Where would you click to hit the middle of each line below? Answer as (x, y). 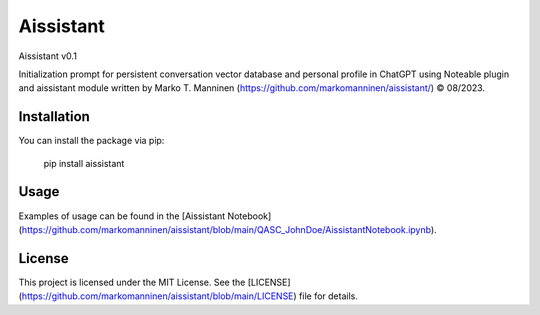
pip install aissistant (84, 163)
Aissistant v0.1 (47, 56)
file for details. (328, 296)
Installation (54, 116)
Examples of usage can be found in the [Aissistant (122, 216)
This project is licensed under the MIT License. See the (132, 282)
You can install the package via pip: (91, 141)
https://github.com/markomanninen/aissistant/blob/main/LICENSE (157, 296)
